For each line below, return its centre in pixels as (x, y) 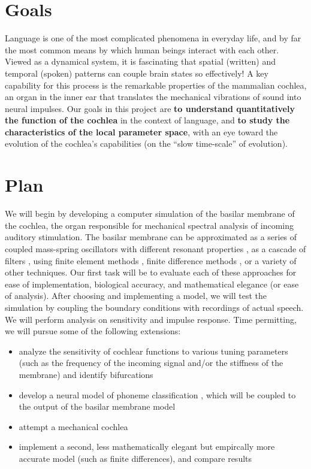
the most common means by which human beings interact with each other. (142, 49)
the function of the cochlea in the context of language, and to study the (147, 120)
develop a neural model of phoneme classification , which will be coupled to (157, 394)
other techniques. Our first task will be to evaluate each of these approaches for (151, 272)
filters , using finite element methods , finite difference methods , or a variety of (151, 260)
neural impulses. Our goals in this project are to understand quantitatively (150, 108)
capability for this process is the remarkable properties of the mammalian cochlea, (156, 85)
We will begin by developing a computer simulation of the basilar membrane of (150, 214)
